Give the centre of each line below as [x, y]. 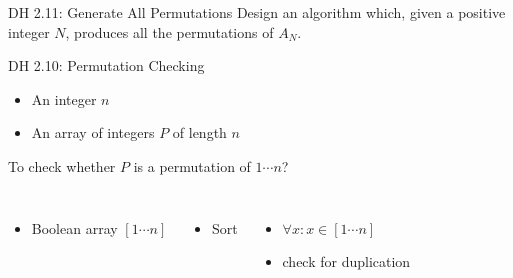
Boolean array [74, 227]
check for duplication [346, 260]
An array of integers [93, 132]
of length [199, 132]
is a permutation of [192, 165]
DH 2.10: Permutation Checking [106, 65]
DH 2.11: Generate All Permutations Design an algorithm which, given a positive [257, 12]
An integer [64, 98]
